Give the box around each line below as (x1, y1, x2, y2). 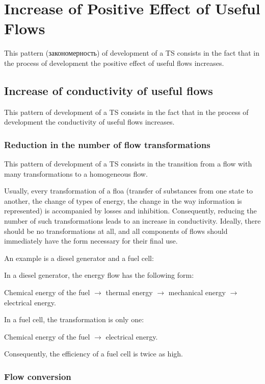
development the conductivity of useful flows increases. (4, 116, 175, 127)
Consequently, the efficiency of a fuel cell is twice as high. (4, 348, 183, 359)
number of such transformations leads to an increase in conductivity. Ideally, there (4, 215, 261, 226)
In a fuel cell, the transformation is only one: (4, 314, 144, 325)
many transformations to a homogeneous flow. (4, 168, 148, 179)
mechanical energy (168, 287, 226, 298)
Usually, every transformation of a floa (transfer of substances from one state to (4, 185, 253, 196)
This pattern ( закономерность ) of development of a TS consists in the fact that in (4, 47, 260, 58)
